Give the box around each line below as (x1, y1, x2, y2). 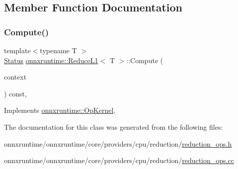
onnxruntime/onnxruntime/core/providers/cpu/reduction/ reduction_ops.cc (4, 155, 234, 166)
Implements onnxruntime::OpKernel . (4, 105, 116, 115)
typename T (40, 45, 77, 55)
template (4, 45, 31, 55)
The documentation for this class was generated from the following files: (4, 121, 223, 132)
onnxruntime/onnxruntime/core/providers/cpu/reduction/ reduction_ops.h (4, 138, 232, 149)
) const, (4, 88, 27, 98)
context (4, 72, 27, 82)
